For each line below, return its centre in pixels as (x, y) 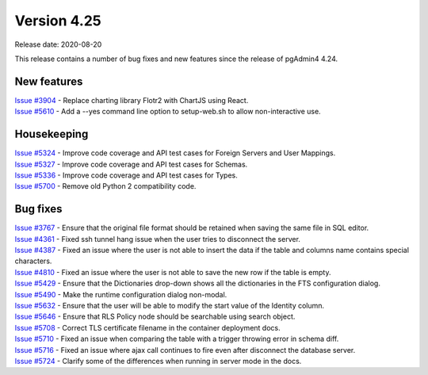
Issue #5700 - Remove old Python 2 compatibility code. (105, 186)
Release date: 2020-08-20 (58, 44)
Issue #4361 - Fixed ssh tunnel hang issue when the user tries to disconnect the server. (158, 239)
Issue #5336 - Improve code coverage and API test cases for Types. (126, 175)
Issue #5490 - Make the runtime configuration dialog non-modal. (121, 294)
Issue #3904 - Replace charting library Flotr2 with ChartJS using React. (132, 100)
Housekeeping (52, 134)
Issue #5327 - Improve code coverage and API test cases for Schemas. (131, 164)
